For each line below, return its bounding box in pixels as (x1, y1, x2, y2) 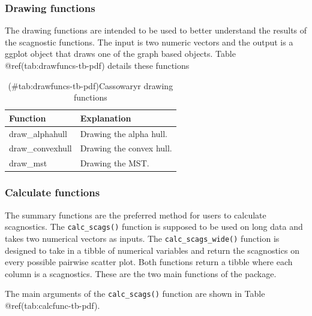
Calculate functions (5, 185, 100, 200)
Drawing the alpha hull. (80, 127, 167, 139)
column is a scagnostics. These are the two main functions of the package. (5, 267, 277, 279)
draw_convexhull (9, 142, 72, 154)
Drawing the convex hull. (80, 142, 172, 154)
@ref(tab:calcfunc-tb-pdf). (5, 299, 100, 311)
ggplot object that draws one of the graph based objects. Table (5, 47, 236, 60)
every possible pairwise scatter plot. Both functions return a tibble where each (5, 256, 293, 268)
